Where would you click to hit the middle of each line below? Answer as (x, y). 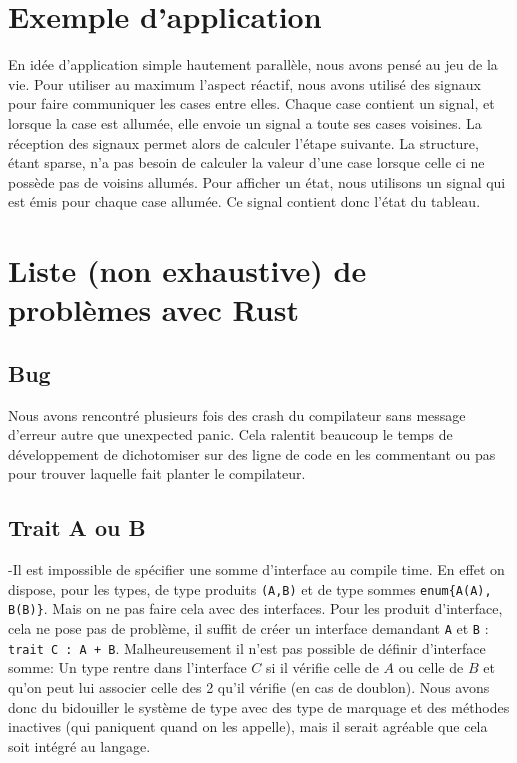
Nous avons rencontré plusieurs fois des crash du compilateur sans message (237, 414)
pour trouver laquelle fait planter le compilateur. (157, 473)
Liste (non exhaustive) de (187, 270)
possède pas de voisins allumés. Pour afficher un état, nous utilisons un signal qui (257, 181)
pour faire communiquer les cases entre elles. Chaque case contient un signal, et (251, 103)
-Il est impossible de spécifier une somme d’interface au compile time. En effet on (256, 569)
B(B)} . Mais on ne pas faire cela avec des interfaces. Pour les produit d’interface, (255, 608)
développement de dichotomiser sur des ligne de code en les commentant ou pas (252, 453)
